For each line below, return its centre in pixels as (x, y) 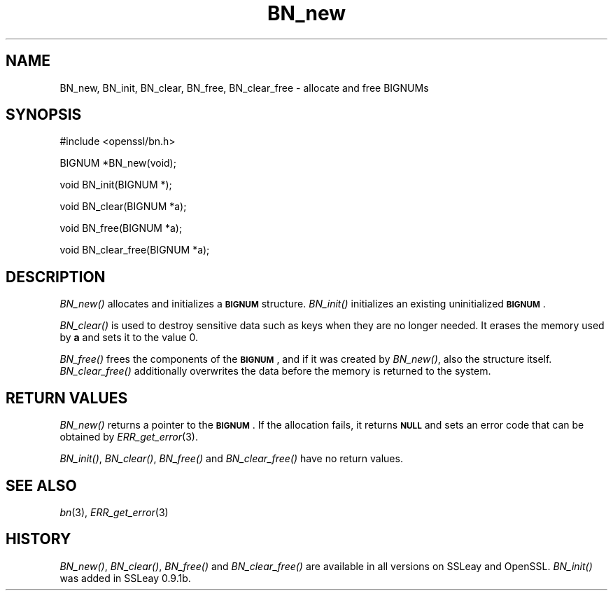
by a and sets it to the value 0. (129, 338)
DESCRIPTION (56, 277)
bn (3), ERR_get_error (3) (114, 512)
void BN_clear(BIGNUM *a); (123, 207)
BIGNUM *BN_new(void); (118, 163)
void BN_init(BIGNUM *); (116, 185)
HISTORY (38, 539)
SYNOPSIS (44, 115)
